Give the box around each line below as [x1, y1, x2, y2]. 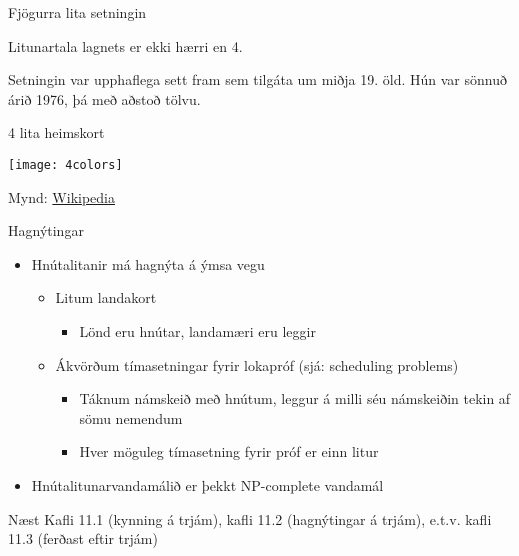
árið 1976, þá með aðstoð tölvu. [8, 88, 201, 109]
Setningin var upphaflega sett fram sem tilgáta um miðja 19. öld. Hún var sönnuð [8, 69, 507, 90]
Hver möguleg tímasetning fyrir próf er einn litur [79, 441, 379, 462]
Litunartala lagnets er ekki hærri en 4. [8, 35, 243, 56]
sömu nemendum [79, 407, 183, 428]
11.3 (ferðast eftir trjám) [8, 528, 158, 549]
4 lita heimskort [8, 122, 105, 143]
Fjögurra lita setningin [8, 2, 147, 22]
